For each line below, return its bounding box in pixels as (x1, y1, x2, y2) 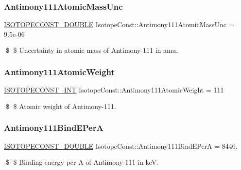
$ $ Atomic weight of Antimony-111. (5, 101, 116, 111)
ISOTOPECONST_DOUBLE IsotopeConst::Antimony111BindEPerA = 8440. (4, 140, 238, 151)
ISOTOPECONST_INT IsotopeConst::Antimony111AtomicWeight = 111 (4, 85, 224, 95)
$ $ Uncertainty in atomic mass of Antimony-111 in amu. (5, 45, 178, 55)
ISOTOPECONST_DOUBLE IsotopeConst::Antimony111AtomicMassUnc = (4, 19, 234, 30)
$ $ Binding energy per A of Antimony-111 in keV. (5, 157, 159, 167)
